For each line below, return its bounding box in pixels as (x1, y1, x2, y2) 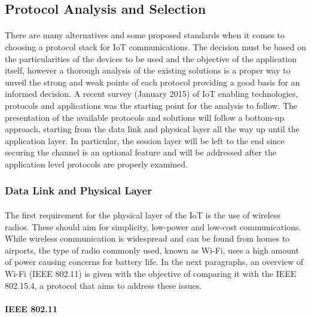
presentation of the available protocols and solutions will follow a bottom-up (5, 111, 285, 123)
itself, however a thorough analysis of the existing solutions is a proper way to (5, 64, 291, 77)
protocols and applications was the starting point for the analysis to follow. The (5, 99, 298, 111)
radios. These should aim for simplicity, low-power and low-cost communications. (5, 220, 301, 233)
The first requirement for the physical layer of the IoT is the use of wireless (5, 208, 280, 221)
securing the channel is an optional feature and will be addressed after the (5, 146, 276, 158)
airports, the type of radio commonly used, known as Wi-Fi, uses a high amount (5, 243, 299, 256)
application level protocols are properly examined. (5, 157, 188, 170)
